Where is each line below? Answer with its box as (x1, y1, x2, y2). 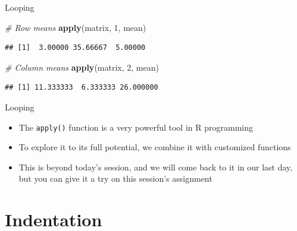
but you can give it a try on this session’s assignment (18, 172, 212, 185)
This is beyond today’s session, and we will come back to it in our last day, (18, 160, 293, 173)
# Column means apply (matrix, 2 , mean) (5, 61, 159, 73)
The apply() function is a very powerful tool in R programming (18, 121, 253, 133)
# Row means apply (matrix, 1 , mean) (5, 21, 146, 33)
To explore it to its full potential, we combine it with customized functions (18, 141, 291, 153)
